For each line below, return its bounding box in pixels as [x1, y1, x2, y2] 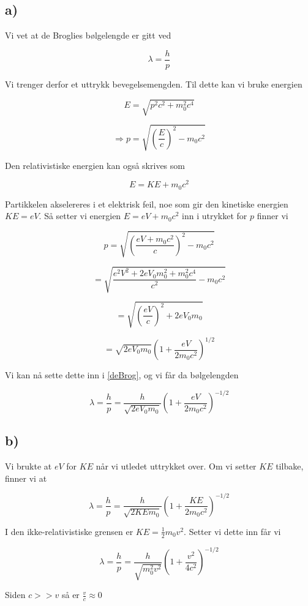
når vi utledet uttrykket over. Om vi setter [96, 460, 257, 473]
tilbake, [276, 460, 304, 473]
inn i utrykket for [182, 209, 247, 222]
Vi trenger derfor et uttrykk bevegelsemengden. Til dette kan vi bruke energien [5, 77, 302, 90]
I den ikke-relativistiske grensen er [5, 525, 133, 537]
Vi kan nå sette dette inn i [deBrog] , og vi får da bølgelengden [5, 368, 239, 381]
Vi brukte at [5, 460, 52, 473]
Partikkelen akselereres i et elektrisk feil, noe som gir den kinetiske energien [5, 197, 288, 210]
